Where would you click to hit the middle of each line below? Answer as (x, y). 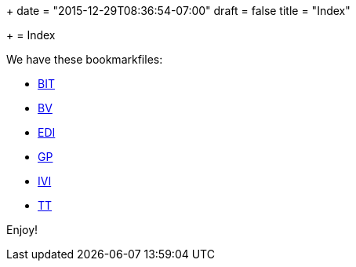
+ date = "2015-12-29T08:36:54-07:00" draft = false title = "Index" (178, 11)
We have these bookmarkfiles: (85, 59)
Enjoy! (22, 230)
